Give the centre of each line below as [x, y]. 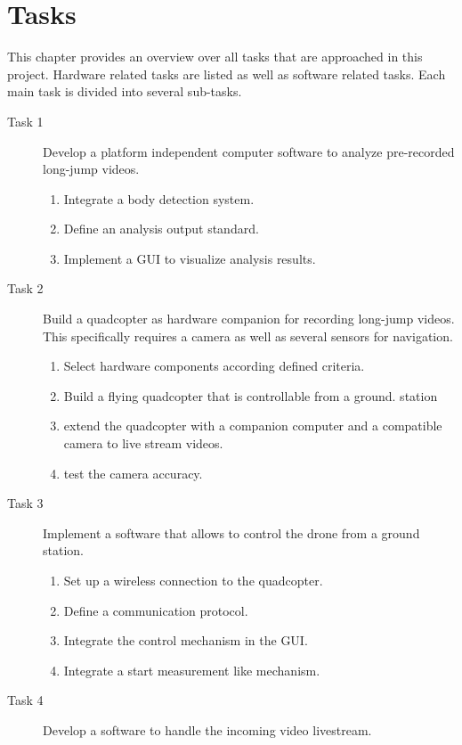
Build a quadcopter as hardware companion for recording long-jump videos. [249, 319]
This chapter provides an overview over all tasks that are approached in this [215, 57]
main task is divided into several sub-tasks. [125, 91]
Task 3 [25, 503]
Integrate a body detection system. [159, 198]
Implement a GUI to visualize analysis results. [190, 258]
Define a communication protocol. [156, 610]
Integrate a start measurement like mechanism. [192, 670]
